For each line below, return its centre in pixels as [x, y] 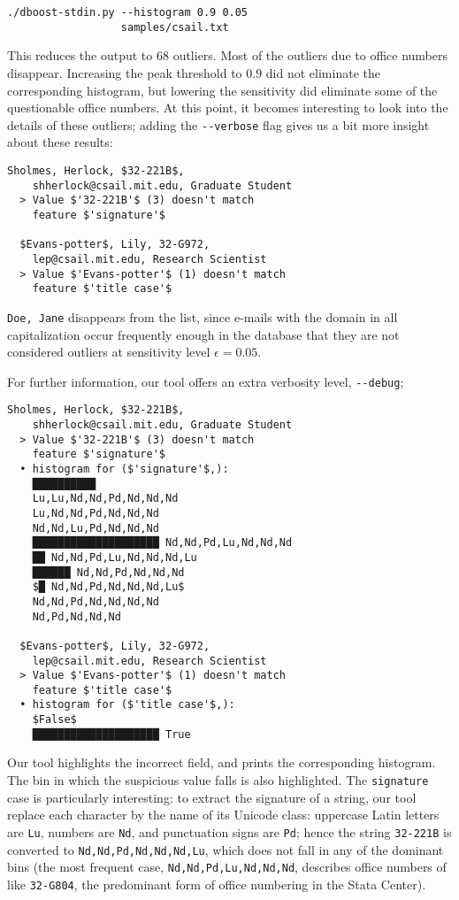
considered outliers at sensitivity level [109, 352]
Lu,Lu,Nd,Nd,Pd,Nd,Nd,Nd [105, 499]
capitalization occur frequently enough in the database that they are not [203, 334]
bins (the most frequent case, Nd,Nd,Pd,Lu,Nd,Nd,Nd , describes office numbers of [227, 867]
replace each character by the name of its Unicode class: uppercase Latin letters [223, 815]
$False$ [54, 720]
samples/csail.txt [175, 27]
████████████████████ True [111, 734]
